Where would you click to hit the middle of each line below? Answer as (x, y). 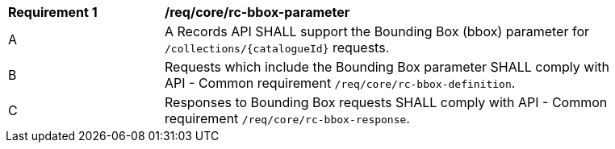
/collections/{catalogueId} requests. (277, 48)
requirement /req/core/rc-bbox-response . (287, 118)
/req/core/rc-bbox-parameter (257, 12)
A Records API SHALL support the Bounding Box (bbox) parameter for (377, 31)
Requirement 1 (53, 12)
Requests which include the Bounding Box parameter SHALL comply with (387, 67)
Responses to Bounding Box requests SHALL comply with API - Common (386, 102)
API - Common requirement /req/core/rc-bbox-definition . (340, 83)
